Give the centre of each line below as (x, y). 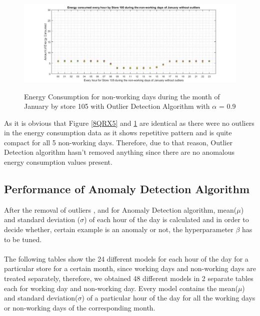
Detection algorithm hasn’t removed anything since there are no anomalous (119, 152)
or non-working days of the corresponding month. (80, 307)
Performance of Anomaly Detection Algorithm (127, 189)
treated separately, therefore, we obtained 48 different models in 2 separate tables (129, 278)
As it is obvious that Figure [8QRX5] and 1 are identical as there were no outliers (129, 123)
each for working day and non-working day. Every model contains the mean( (121, 288)
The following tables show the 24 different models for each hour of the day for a (126, 258)
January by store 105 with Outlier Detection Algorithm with (117, 106)
